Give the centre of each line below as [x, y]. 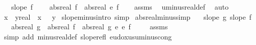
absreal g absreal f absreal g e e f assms [89, 27]
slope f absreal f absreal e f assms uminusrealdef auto [120, 7]
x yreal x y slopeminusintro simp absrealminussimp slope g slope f [128, 16]
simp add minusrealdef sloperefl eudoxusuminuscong [88, 36]
